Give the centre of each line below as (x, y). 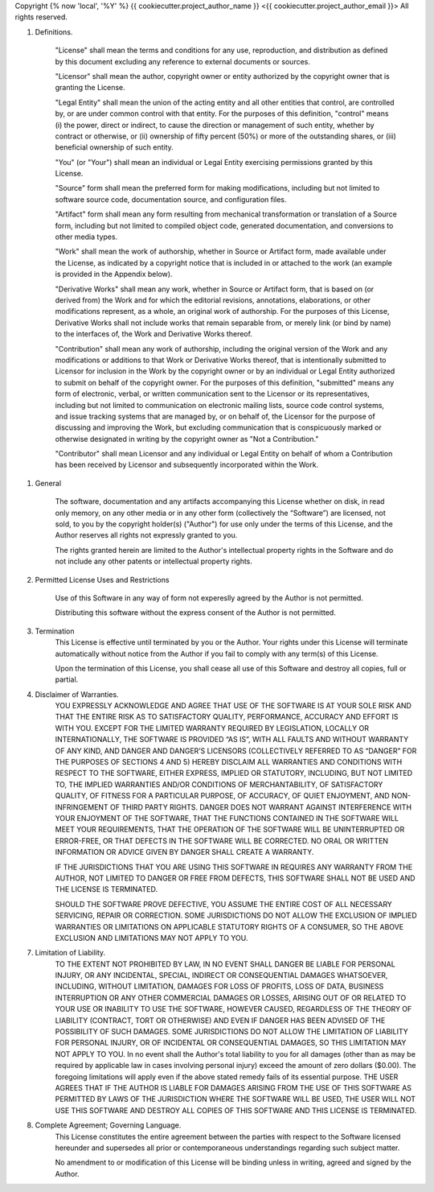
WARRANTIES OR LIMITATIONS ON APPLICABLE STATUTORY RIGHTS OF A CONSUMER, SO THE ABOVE (229, 926)
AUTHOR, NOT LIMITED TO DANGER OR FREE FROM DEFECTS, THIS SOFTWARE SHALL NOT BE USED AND (235, 878)
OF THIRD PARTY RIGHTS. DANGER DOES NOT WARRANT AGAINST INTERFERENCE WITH (261, 807)
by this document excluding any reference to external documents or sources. (183, 61)
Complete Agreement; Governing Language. (108, 1125)
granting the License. (90, 88)
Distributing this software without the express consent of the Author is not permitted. (196, 612)
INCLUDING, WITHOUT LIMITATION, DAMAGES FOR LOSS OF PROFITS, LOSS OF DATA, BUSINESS (219, 987)
